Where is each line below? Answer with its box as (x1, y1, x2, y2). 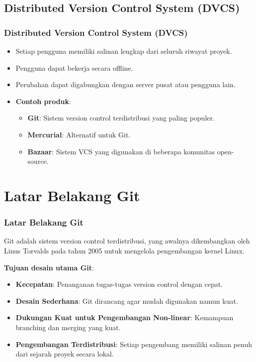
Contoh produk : (15, 96, 71, 106)
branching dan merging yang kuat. (15, 322, 121, 332)
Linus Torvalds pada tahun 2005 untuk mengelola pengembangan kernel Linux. (4, 245, 245, 255)
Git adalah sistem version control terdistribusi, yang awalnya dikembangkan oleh (4, 236, 250, 246)
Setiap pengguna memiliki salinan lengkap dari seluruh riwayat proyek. (15, 46, 232, 56)
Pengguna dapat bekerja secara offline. (15, 62, 133, 73)
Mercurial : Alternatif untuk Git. (27, 129, 131, 139)
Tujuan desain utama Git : (4, 262, 94, 272)
